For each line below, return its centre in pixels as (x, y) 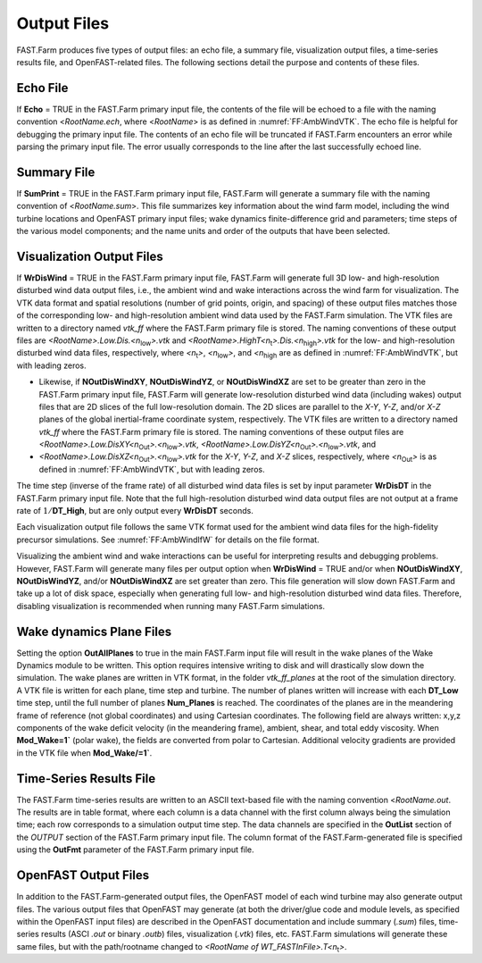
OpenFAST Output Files (83, 875)
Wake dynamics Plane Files (94, 631)
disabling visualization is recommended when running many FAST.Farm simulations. (171, 606)
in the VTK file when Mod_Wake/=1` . (84, 753)
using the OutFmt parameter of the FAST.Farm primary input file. (135, 850)
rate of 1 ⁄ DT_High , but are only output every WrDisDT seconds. (135, 511)
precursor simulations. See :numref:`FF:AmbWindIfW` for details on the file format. (168, 540)
